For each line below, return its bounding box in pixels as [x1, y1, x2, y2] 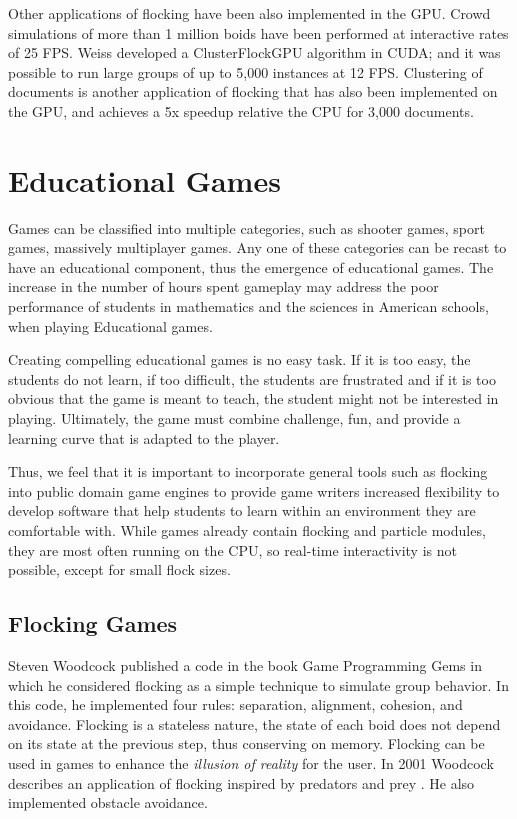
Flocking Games [8, 608, 178, 639]
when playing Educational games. [8, 315, 213, 336]
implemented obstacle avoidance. [8, 792, 208, 813]
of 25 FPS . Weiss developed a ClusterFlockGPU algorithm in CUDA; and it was [8, 42, 501, 63]
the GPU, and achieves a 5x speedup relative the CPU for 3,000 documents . [8, 100, 474, 121]
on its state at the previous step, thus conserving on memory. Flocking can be [8, 733, 485, 754]
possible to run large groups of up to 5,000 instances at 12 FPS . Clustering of [8, 61, 483, 82]
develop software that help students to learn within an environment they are [8, 500, 476, 521]
